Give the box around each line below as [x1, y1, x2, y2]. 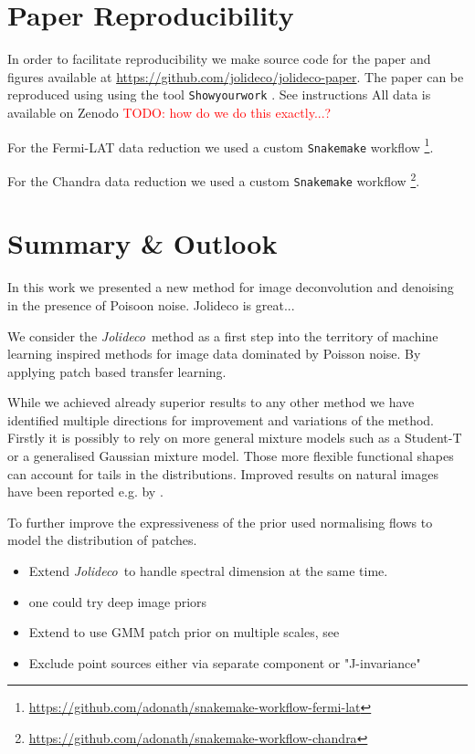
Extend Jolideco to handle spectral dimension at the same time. [28, 561, 388, 581]
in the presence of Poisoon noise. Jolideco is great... [7, 295, 295, 314]
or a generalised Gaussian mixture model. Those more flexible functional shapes [7, 446, 454, 466]
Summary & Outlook [7, 225, 278, 262]
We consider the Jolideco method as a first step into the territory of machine [7, 326, 438, 345]
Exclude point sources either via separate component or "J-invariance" [28, 653, 421, 672]
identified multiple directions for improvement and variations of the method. [7, 410, 435, 429]
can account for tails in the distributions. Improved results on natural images [7, 464, 439, 483]
